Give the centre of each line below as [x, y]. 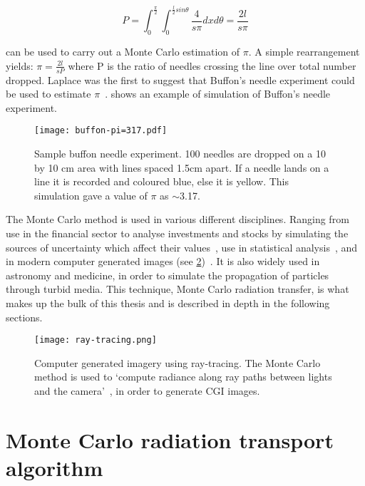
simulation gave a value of [91, 195]
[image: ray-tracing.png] [96, 340]
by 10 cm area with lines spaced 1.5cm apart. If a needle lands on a [182, 167]
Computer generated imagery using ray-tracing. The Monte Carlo [178, 362]
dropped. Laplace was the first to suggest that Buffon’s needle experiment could [180, 79]
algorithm [55, 467]
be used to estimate [48, 94]
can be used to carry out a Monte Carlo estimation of [123, 52]
